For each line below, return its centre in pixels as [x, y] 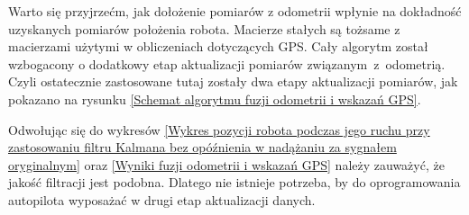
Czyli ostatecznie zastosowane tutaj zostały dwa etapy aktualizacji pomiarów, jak [233, 81]
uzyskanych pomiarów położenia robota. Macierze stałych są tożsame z [204, 28]
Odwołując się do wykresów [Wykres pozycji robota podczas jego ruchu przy [219, 129]
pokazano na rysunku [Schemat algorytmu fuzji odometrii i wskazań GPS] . [215, 99]
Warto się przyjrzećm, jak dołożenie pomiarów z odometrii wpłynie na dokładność [235, 11]
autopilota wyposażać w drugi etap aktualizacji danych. [162, 199]
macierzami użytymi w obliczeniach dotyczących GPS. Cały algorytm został [218, 46]
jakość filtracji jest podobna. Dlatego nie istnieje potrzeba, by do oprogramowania [234, 182]
